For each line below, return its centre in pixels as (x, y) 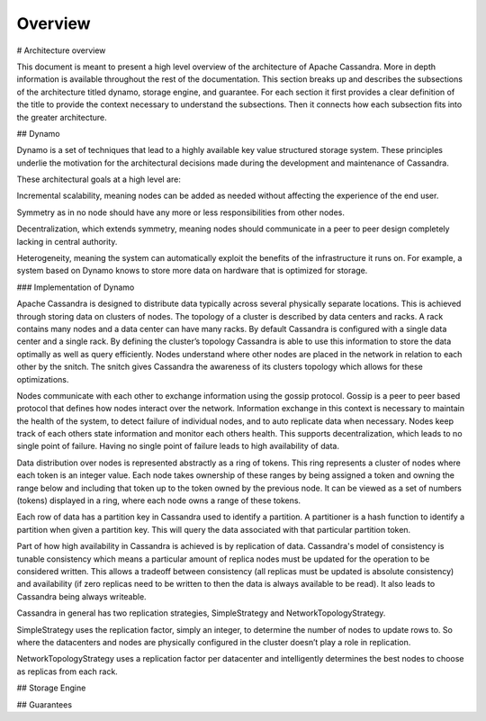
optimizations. (43, 379)
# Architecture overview (61, 50)
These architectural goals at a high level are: (99, 179)
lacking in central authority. (67, 241)
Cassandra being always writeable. (82, 596)
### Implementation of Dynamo (76, 287)
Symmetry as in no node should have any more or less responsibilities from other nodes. (181, 212)
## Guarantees (44, 704)
